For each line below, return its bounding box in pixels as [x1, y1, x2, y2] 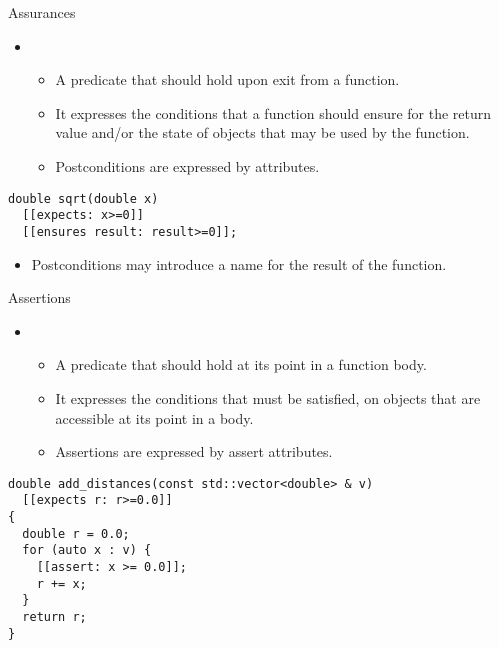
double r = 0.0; [22, 526, 130, 541]
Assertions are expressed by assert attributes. [55, 441, 333, 462]
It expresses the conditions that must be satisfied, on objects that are [55, 387, 481, 408]
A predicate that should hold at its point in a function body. [55, 354, 427, 375]
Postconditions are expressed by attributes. [55, 155, 320, 176]
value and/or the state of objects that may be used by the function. [55, 122, 470, 143]
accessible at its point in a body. [55, 407, 254, 428]
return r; [22, 609, 87, 624]
